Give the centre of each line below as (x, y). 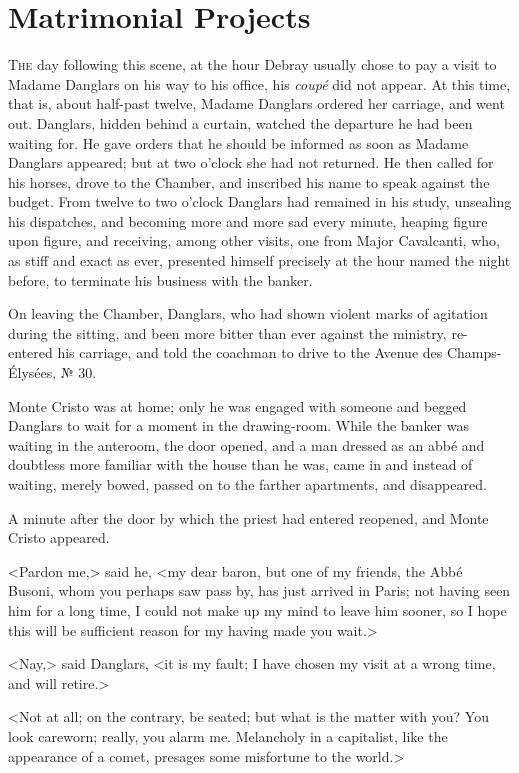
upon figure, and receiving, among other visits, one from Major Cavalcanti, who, (254, 240)
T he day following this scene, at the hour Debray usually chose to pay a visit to (252, 64)
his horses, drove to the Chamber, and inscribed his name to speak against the (249, 181)
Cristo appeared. (59, 537)
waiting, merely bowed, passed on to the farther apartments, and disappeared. (247, 484)
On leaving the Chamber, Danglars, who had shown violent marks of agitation (248, 313)
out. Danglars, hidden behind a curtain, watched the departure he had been (240, 122)
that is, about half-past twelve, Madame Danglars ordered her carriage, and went (256, 103)
